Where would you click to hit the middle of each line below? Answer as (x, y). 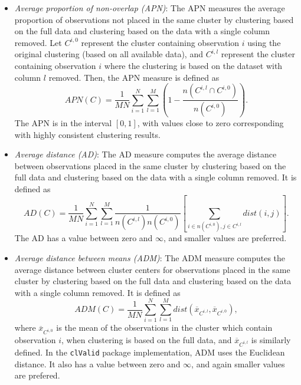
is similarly (271, 340)
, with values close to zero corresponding (210, 123)
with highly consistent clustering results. (87, 134)
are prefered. (37, 375)
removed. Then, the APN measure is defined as (134, 77)
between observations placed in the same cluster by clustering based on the (150, 165)
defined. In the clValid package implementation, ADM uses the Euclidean (150, 352)
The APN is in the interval (63, 123)
